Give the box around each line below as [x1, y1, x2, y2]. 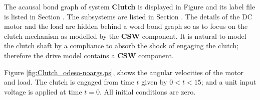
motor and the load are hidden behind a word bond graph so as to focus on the [4, 21, 248, 31]
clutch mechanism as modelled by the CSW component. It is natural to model [4, 30, 246, 41]
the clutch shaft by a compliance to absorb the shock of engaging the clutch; [4, 40, 239, 51]
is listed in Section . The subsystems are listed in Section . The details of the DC [4, 11, 252, 21]
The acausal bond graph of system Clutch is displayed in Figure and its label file [4, 1, 255, 11]
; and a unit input [201, 77, 256, 87]
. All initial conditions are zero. [100, 86, 196, 97]
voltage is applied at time [4, 86, 82, 97]
